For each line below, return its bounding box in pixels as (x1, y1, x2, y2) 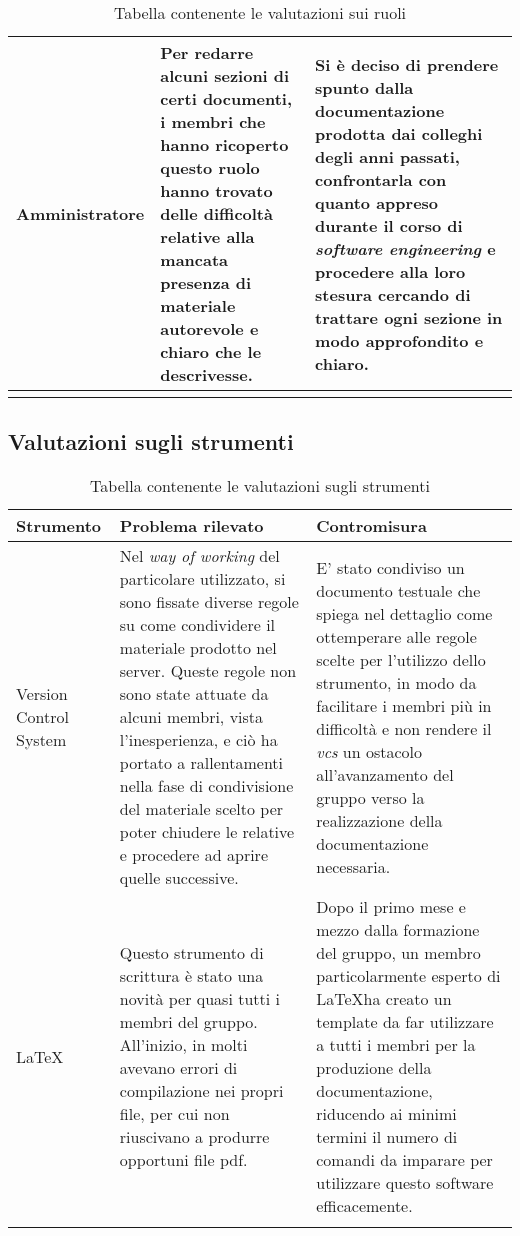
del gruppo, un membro (316, 941, 481, 965)
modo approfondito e (315, 328, 484, 352)
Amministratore (16, 202, 145, 225)
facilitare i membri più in (316, 693, 492, 717)
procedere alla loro (315, 259, 466, 283)
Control (16, 705, 69, 729)
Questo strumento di (119, 941, 264, 965)
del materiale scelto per (119, 797, 284, 821)
